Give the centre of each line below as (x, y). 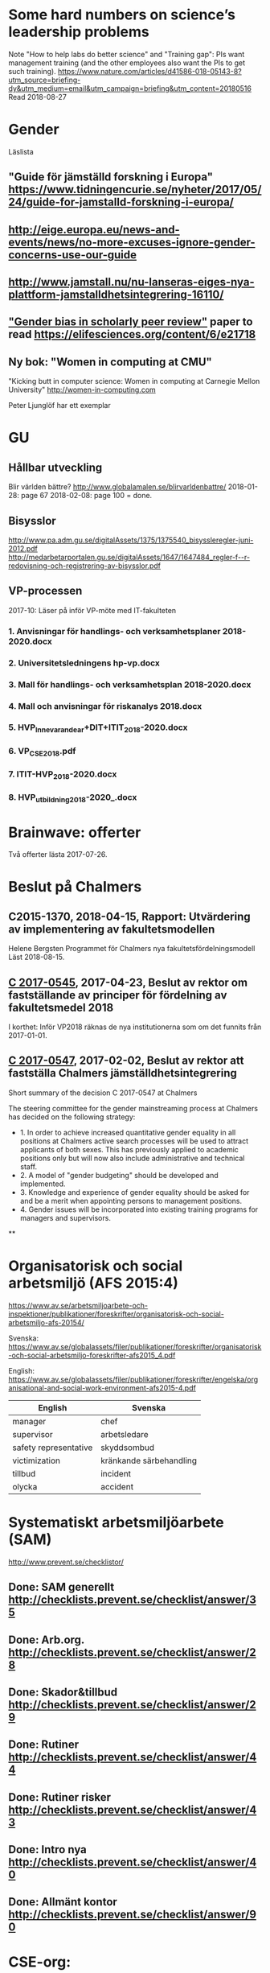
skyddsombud (127, 1448)
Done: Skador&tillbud (63, 1692)
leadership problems (79, 32)
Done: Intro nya (47, 1849)
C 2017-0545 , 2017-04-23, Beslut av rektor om (128, 982)
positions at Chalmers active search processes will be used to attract (134, 1141)
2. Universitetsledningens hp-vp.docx (84, 663)
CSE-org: (40, 1962)
